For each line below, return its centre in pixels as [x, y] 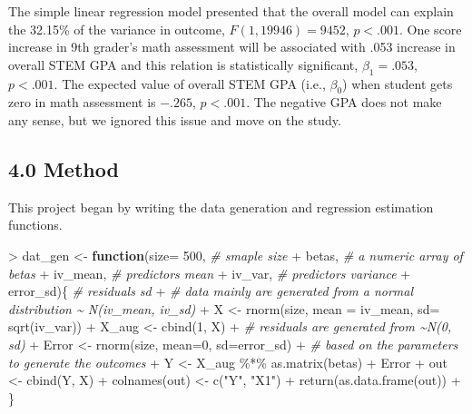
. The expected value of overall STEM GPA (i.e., [190, 83]
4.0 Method [64, 168]
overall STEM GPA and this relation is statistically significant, [183, 64]
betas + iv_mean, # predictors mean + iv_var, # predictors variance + [210, 273]
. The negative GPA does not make [344, 102]
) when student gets [398, 83]
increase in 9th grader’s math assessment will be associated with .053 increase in [232, 47]
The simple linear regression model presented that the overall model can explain [231, 11]
